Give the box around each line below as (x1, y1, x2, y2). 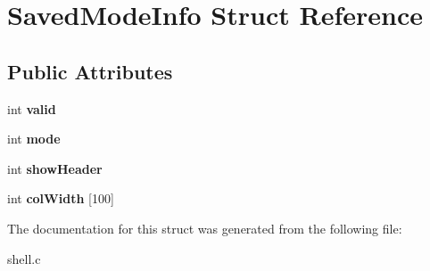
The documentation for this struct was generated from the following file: (7, 218, 402, 237)
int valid (7, 99, 56, 118)
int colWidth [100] (7, 189, 114, 208)
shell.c (7, 249, 41, 267)
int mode (7, 129, 61, 148)
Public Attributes (7, 57, 173, 85)
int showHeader (7, 159, 103, 177)
